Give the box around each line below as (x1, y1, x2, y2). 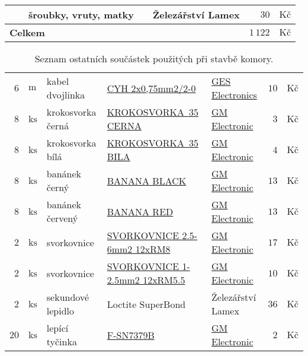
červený (46, 211, 78, 225)
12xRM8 (135, 242, 171, 256)
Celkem (9, 26, 45, 39)
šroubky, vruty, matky (28, 8, 134, 21)
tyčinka (46, 335, 77, 348)
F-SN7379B (107, 328, 155, 342)
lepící (46, 321, 69, 335)
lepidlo (46, 304, 75, 317)
